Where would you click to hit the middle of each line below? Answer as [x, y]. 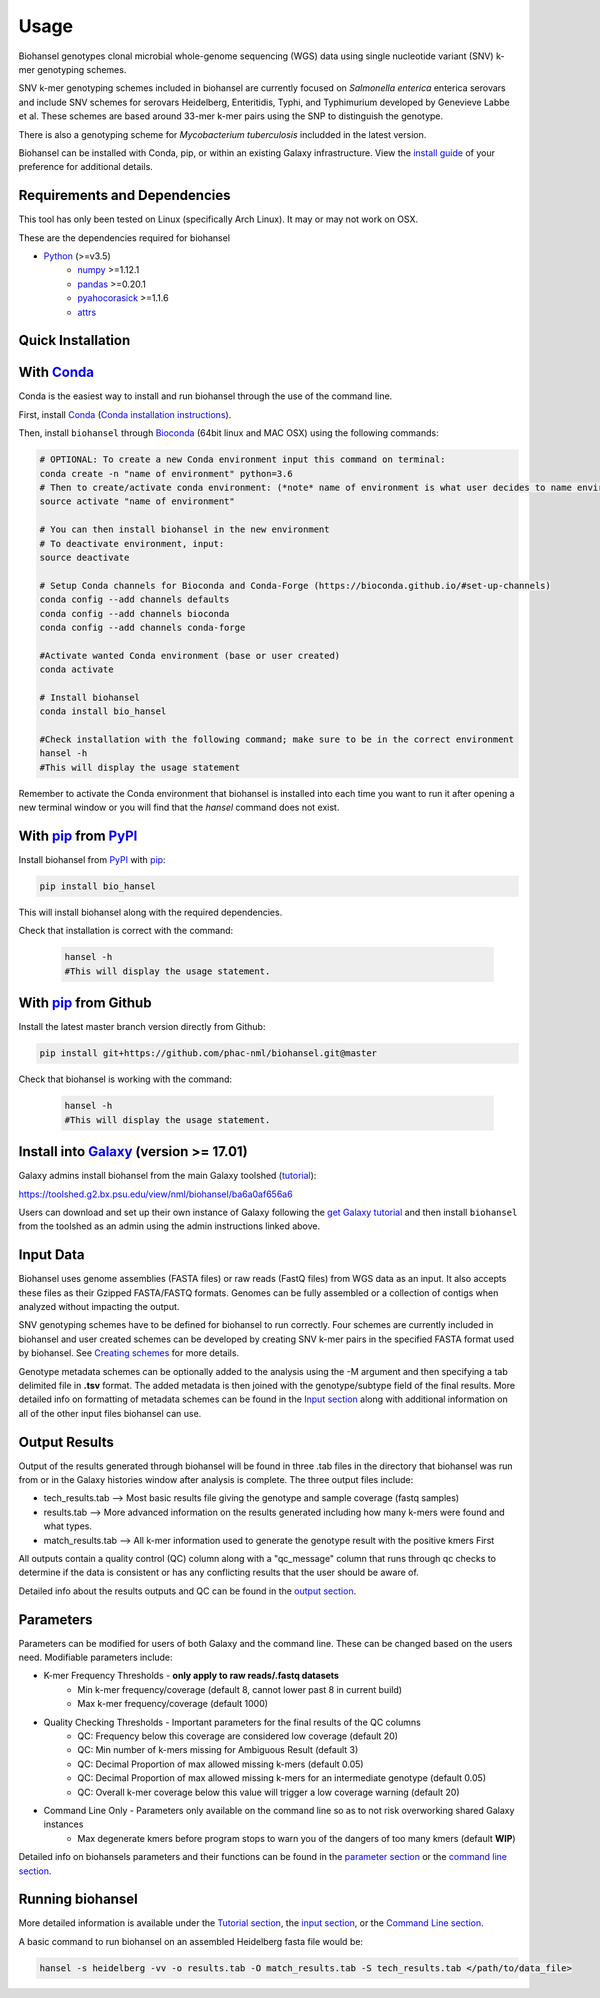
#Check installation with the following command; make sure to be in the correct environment [277, 739]
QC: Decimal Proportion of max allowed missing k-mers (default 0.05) [220, 1764]
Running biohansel [78, 1899]
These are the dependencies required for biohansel [124, 237]
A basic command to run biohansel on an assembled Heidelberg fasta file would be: [191, 1941]
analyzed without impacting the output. [99, 1307]
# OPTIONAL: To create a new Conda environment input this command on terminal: [242, 459]
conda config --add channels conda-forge [142, 627]
